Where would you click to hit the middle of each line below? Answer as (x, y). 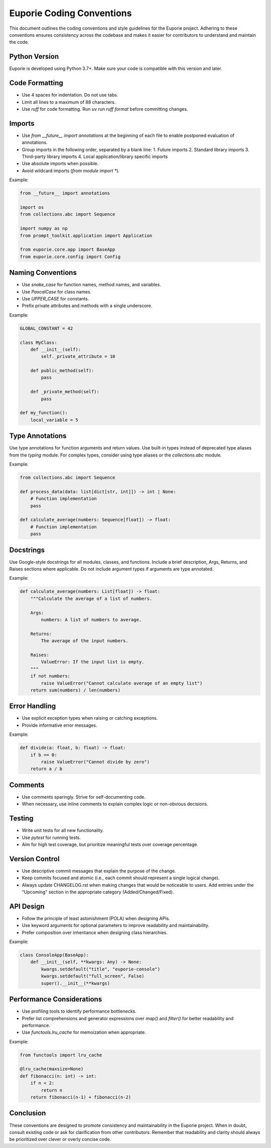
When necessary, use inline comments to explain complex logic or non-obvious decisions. (115, 804)
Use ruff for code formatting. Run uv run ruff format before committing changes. (105, 109)
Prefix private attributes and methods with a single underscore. (87, 306)
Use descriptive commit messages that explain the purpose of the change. (99, 871)
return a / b (46, 769)
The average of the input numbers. (85, 641)
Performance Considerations (56, 999)
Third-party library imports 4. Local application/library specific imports (95, 157)
